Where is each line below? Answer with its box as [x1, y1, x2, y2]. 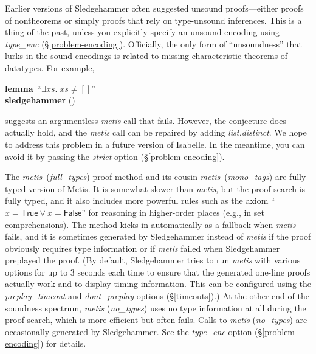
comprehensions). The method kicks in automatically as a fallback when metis [5, 218, 296, 231]
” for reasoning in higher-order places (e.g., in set [81, 206, 264, 218]
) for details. [39, 337, 86, 350]
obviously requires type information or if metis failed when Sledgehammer [5, 241, 280, 254]
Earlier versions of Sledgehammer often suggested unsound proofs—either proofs [5, 2, 304, 14]
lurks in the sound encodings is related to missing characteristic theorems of [5, 49, 288, 62]
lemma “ [5, 82, 42, 94]
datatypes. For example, [5, 61, 95, 74]
